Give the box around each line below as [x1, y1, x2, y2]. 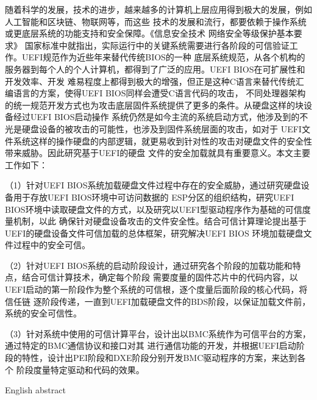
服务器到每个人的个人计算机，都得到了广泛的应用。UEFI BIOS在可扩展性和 [5, 62, 305, 75]
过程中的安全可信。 [13, 238, 90, 251]
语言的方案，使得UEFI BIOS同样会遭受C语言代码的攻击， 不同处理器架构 [13, 87, 306, 99]
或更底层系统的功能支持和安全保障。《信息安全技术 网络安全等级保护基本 [5, 27, 294, 40]
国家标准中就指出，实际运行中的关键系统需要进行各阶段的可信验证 [24, 38, 290, 51]
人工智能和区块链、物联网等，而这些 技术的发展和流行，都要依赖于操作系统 [5, 15, 307, 27]
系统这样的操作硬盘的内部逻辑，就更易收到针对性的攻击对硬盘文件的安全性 [13, 134, 312, 147]
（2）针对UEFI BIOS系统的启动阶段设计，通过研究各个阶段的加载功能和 [5, 259, 293, 271]
